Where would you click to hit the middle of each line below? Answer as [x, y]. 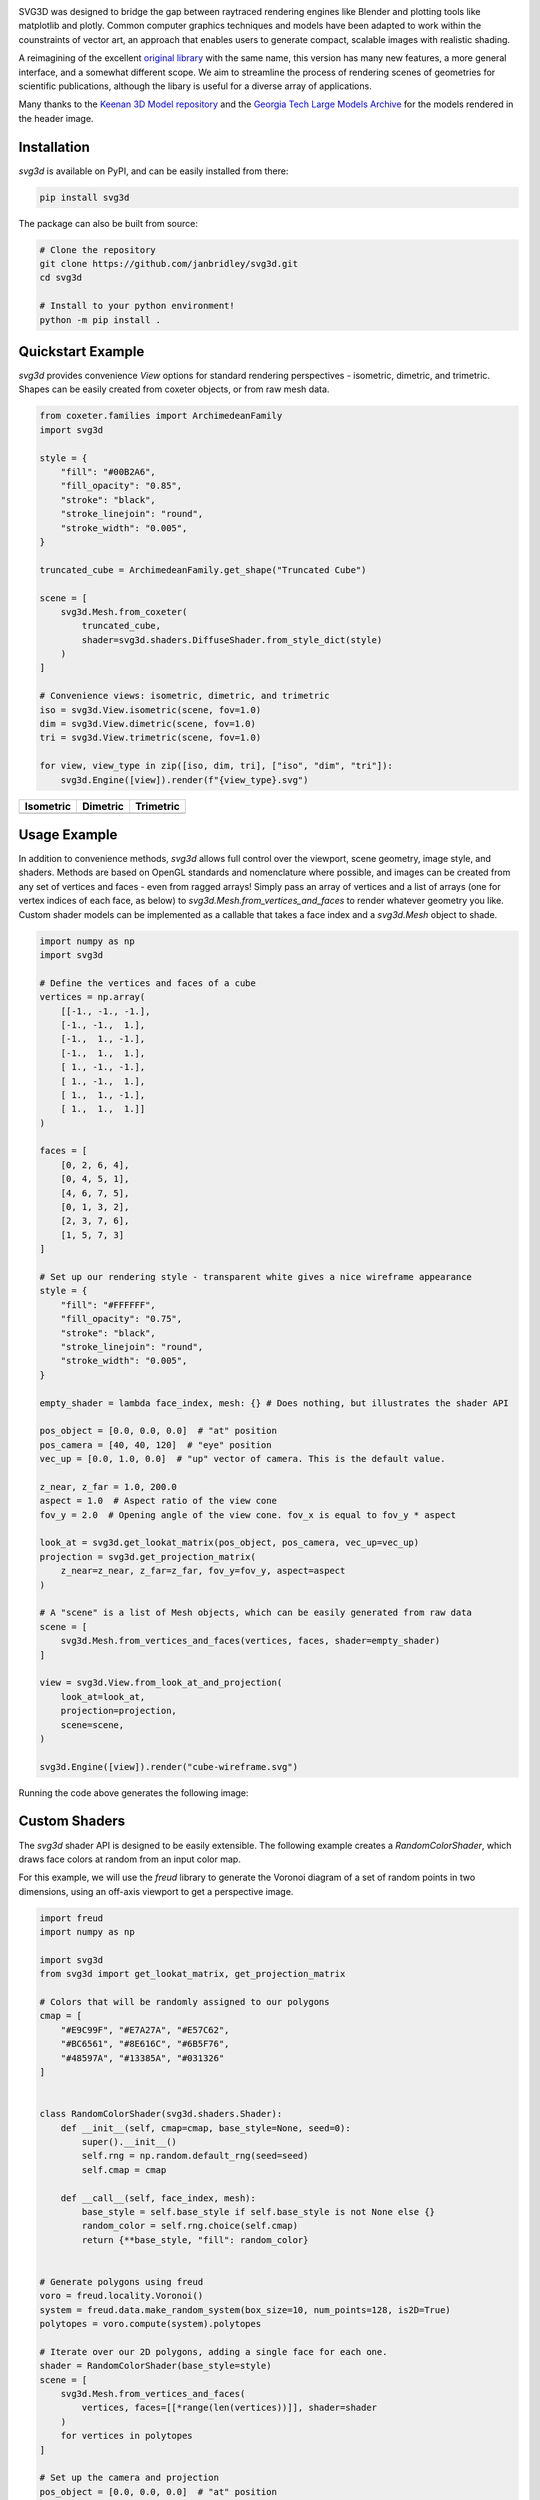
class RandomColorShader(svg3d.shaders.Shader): [161, 2114]
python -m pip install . [100, 319]
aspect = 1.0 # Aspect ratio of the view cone [158, 1501]
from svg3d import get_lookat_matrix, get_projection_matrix [192, 1974]
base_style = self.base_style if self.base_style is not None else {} [258, 2211]
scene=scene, [92, 1724]
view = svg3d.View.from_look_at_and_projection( [161, 1683]
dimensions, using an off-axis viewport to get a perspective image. [156, 1891]
